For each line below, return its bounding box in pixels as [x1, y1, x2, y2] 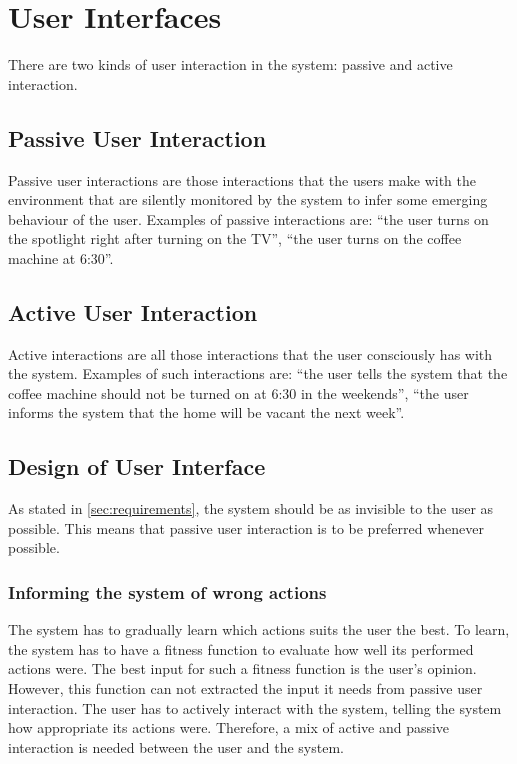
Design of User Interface [8, 451, 266, 482]
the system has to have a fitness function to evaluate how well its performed [8, 638, 474, 659]
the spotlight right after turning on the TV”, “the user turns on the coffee [8, 228, 462, 249]
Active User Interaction [8, 296, 258, 327]
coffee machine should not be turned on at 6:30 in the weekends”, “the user [8, 382, 469, 403]
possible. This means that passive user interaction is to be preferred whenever [8, 517, 485, 538]
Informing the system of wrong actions [8, 579, 327, 604]
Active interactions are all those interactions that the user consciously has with [8, 343, 493, 364]
